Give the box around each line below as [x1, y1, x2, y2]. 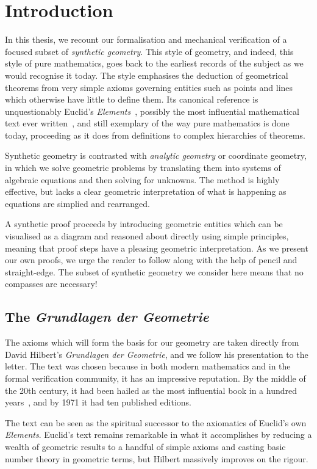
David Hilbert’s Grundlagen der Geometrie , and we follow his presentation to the [5, 347, 308, 360]
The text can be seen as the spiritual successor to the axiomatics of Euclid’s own [5, 416, 307, 429]
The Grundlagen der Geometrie [5, 307, 209, 326]
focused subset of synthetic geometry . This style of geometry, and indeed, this [5, 45, 294, 57]
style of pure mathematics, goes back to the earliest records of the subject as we [5, 57, 304, 70]
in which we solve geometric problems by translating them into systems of [5, 161, 281, 174]
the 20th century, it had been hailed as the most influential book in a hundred [5, 384, 297, 396]
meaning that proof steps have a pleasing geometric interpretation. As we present [5, 241, 308, 254]
